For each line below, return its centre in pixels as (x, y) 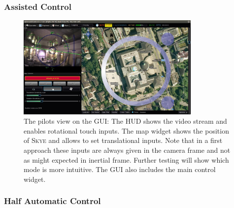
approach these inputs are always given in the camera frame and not (127, 150)
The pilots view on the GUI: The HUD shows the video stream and (125, 121)
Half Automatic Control (52, 201)
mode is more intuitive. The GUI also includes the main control (120, 169)
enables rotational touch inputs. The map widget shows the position (126, 130)
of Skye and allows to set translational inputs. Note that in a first (123, 140)
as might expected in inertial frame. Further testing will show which (126, 159)
